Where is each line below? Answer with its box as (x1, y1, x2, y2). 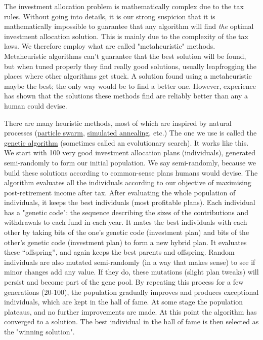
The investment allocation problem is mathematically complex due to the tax (4, 1, 244, 11)
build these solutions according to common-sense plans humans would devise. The (4, 167, 258, 178)
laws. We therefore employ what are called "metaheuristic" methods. (4, 41, 215, 51)
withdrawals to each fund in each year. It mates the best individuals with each (4, 217, 247, 227)
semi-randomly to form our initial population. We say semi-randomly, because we (4, 157, 256, 167)
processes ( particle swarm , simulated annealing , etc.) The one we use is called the (4, 127, 257, 138)
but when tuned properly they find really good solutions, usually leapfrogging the (4, 60, 257, 71)
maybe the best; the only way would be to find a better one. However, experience (4, 80, 256, 91)
